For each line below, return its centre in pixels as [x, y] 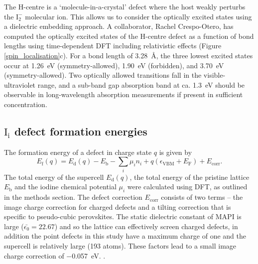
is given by [176, 152]
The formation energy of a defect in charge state [78, 152]
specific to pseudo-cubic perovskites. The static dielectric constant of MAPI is [123, 216]
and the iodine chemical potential [65, 187]
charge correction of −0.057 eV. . [55, 255]
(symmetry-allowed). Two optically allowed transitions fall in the [103, 75]
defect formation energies [81, 131]
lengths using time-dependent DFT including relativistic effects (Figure [113, 46]
